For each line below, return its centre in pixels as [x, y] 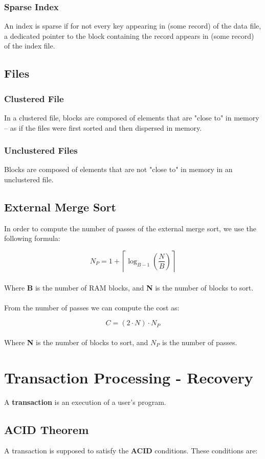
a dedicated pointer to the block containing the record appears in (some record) [129, 35]
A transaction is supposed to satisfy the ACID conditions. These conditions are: [131, 451]
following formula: [32, 238]
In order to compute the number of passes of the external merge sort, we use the [130, 228]
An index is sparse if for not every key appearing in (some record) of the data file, [133, 26]
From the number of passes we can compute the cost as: [92, 307]
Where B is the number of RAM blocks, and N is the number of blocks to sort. [129, 287]
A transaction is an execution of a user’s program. [85, 402]
